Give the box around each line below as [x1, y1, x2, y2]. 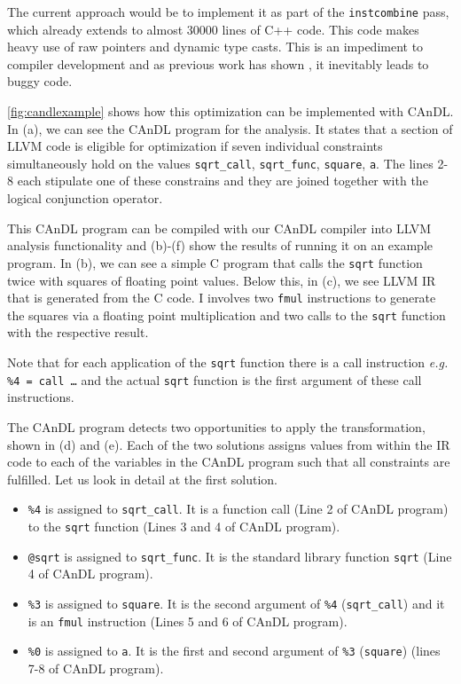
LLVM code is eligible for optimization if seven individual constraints [7, 137, 383, 155]
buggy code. [7, 72, 73, 90]
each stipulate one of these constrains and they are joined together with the [17, 171, 428, 190]
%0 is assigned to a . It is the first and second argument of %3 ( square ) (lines [27, 641, 441, 660]
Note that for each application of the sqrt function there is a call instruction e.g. [7, 353, 449, 371]
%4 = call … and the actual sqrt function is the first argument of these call [7, 370, 422, 389]
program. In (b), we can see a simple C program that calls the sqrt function [7, 253, 423, 271]
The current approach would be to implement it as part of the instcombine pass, [7, 3, 449, 20]
